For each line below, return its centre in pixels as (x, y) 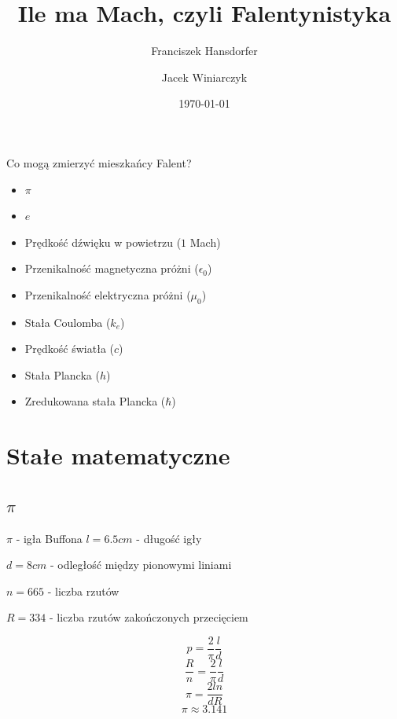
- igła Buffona (49, 538)
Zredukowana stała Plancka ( (95, 401)
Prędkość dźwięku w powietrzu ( (103, 242)
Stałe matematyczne (118, 455)
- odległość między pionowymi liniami (141, 565)
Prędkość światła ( (69, 348)
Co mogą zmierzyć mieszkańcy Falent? (99, 162)
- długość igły (169, 538)
